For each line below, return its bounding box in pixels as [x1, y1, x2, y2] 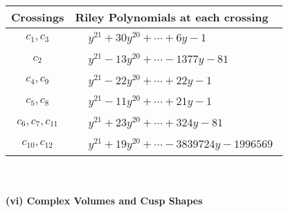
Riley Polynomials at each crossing [75, 9, 269, 25]
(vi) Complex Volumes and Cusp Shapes [6, 193, 203, 208]
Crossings [11, 9, 64, 25]
